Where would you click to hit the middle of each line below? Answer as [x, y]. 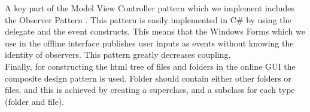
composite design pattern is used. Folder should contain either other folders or [148, 78]
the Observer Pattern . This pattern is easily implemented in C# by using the [148, 19]
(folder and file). [35, 101]
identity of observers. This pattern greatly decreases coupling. [118, 55]
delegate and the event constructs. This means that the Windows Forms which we [155, 31]
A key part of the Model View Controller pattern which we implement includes [150, 8]
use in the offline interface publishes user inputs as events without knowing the [149, 43]
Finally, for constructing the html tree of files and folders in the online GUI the [150, 66]
